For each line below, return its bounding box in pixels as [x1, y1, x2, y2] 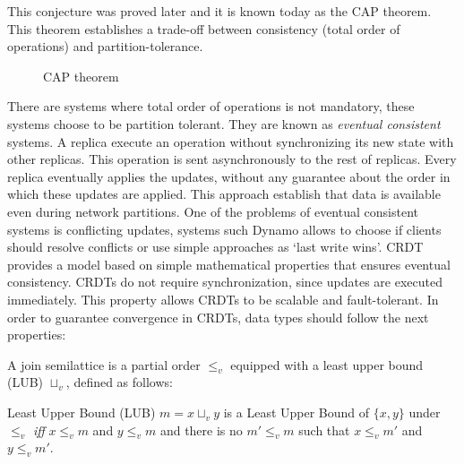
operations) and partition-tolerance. [7, 37, 203, 56]
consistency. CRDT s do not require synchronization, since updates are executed [7, 272, 443, 291]
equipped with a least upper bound [230, 355, 424, 374]
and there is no [159, 420, 243, 439]
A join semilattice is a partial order [7, 355, 201, 374]
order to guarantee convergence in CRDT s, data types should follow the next [7, 307, 429, 326]
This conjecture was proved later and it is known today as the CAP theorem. [7, 2, 432, 20]
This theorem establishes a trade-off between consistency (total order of [7, 19, 400, 38]
